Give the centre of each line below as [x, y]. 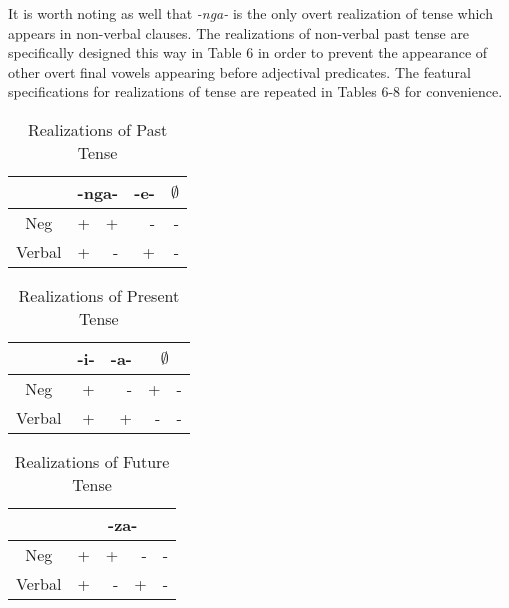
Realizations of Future [92, 461]
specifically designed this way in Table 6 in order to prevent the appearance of [248, 52]
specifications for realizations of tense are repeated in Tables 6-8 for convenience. [255, 91]
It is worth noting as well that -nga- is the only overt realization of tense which [250, 13]
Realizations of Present [99, 295]
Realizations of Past [97, 129]
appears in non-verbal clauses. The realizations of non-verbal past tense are [239, 32]
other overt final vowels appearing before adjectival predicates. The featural [239, 71]
